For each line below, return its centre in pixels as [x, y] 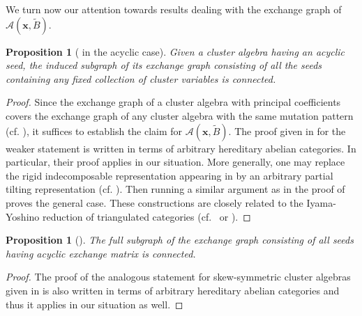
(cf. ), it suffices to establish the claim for [94, 131]
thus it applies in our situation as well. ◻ [95, 304]
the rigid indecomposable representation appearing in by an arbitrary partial [169, 175]
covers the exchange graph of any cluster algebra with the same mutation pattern [180, 115]
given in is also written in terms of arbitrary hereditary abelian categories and [173, 290]
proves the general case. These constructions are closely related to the [154, 202]
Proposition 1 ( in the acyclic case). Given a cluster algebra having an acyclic [175, 51]
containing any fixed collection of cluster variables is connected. [141, 78]
